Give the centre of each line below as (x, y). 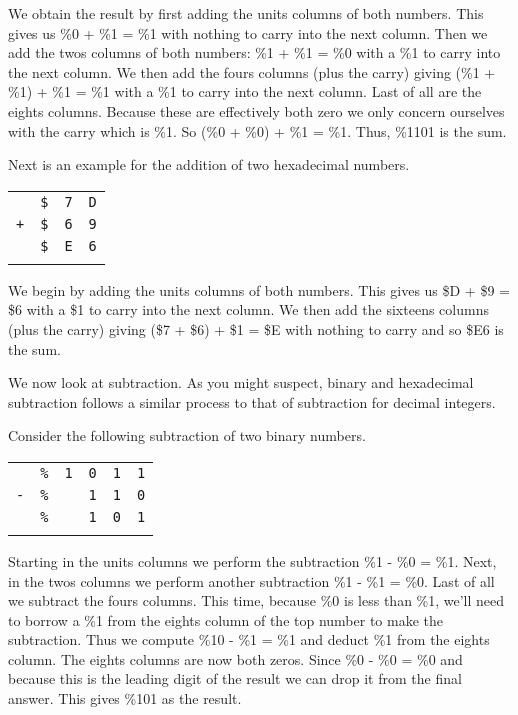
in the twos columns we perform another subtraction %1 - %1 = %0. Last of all (251, 580)
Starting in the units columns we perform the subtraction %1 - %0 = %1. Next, (252, 560)
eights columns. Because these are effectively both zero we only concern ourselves (256, 110)
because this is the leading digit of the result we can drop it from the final (235, 678)
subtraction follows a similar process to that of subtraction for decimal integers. (252, 401)
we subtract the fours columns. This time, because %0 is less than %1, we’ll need (256, 600)
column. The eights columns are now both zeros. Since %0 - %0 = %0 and (235, 658)
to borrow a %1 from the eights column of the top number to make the (225, 619)
